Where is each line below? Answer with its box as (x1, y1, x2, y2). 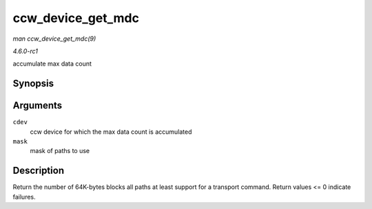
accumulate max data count (12, 59, 92, 68)
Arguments (12, 100, 63, 112)
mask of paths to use (30, 147, 90, 155)
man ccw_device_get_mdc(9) (12, 34, 96, 43)
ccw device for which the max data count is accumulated (30, 128, 192, 136)
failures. (12, 192, 36, 201)
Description (12, 165, 65, 177)
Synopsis (12, 78, 54, 90)
